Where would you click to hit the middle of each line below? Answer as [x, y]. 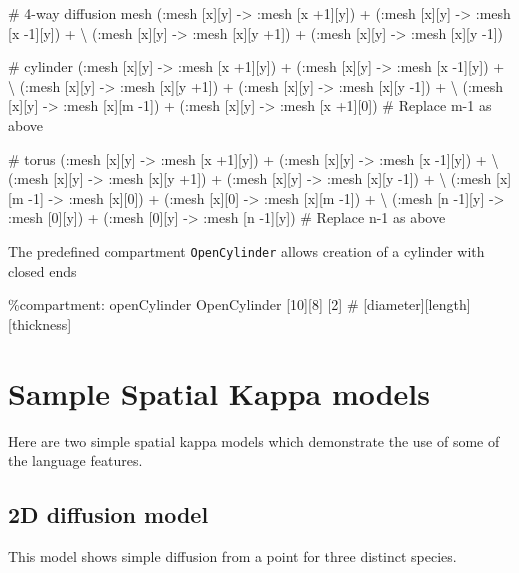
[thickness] [40, 323]
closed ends [42, 270]
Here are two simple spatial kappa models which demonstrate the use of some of [254, 440]
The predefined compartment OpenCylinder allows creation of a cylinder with [246, 250]
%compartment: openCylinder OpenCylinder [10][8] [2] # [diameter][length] [239, 304]
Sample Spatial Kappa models [219, 392]
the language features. [75, 460]
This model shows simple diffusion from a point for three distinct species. [232, 555]
